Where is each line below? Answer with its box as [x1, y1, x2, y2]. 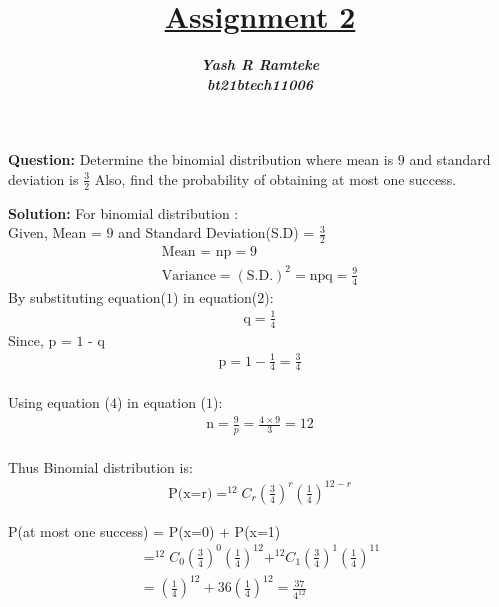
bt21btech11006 [207, 73, 313, 94]
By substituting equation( [8, 286, 166, 307]
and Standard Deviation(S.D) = [118, 222, 315, 243]
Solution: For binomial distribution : [8, 202, 239, 223]
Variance [161, 268, 216, 283]
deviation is [8, 168, 79, 189]
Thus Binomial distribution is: [8, 456, 193, 477]
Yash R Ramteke [200, 54, 320, 75]
